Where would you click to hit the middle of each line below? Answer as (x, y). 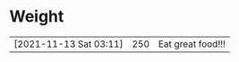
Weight (37, 17)
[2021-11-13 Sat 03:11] (68, 44)
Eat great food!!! (192, 44)
